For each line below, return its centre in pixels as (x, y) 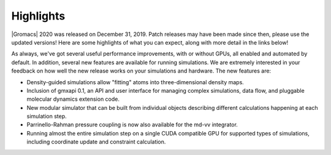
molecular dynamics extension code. (73, 99)
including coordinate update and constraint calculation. (96, 142)
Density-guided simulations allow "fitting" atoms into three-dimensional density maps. (135, 82)
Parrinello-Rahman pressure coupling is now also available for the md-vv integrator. (132, 124)
